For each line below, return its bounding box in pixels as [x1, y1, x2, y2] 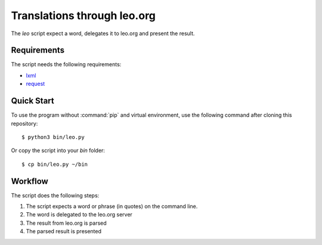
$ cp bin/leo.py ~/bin [21, 161, 88, 168]
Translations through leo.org [11, 9, 156, 22]
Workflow [11, 176, 49, 186]
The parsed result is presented [26, 228, 101, 235]
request [26, 80, 45, 88]
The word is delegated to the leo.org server [26, 211, 132, 218]
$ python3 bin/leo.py [21, 134, 85, 140]
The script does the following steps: [11, 191, 100, 199]
